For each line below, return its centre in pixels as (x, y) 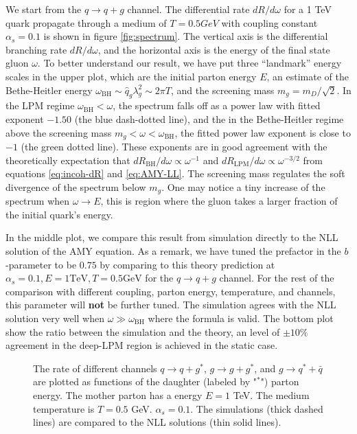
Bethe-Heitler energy (49, 90)
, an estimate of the (308, 76)
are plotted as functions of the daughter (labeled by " (145, 381)
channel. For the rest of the (277, 278)
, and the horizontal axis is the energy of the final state (214, 49)
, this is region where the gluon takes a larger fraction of (219, 201)
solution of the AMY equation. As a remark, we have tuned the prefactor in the (173, 251)
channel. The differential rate (188, 9)
